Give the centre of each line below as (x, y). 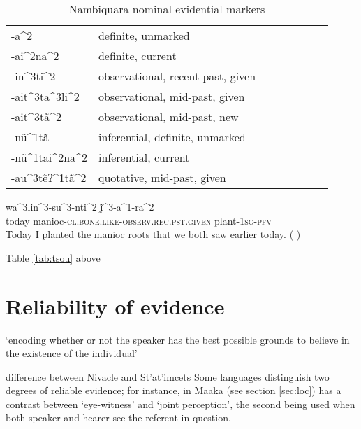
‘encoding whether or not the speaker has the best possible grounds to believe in (178, 339)
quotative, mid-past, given (162, 177)
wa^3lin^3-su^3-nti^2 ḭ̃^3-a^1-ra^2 (80, 206)
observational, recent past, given (177, 76)
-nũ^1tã (30, 137)
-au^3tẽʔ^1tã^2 (49, 177)
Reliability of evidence (115, 305)
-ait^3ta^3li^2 (45, 96)
